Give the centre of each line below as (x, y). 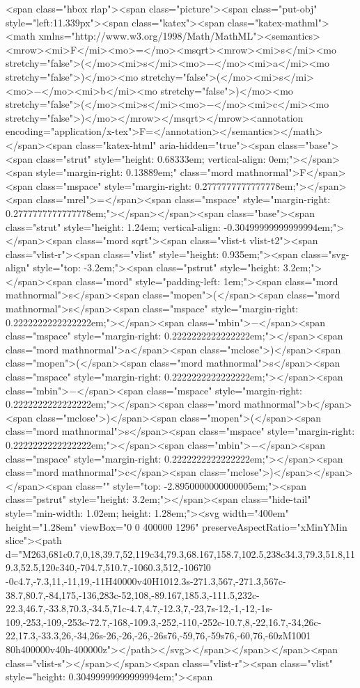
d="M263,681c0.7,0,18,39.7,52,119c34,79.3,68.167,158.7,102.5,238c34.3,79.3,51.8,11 (180, 553)
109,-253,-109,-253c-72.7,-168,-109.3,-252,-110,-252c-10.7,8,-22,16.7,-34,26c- (164, 622)
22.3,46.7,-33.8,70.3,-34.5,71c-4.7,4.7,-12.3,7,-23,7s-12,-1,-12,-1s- (139, 608)
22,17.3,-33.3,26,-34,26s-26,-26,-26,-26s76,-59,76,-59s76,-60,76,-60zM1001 (158, 635)
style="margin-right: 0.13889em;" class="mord (134, 172)
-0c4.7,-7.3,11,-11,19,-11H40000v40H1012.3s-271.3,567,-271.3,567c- (146, 581)
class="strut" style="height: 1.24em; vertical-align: (113, 226)
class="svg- (325, 254)
